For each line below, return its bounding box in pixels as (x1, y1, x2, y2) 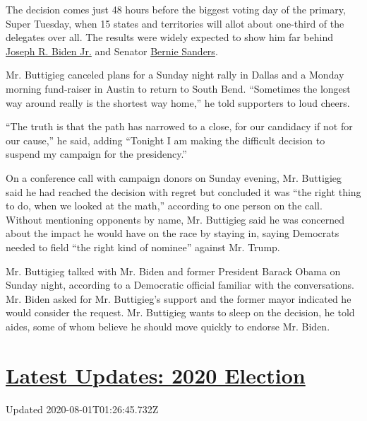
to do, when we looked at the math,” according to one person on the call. (6, 198, 323, 213)
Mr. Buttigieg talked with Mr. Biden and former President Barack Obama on (6, 263, 341, 278)
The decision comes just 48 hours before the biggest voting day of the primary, (6, 2, 346, 16)
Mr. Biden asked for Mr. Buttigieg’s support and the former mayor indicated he (6, 291, 351, 306)
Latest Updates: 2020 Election (6, 360, 306, 389)
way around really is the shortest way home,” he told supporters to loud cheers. (6, 95, 350, 110)
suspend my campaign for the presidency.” (6, 146, 187, 161)
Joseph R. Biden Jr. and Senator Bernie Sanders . (6, 43, 218, 58)
